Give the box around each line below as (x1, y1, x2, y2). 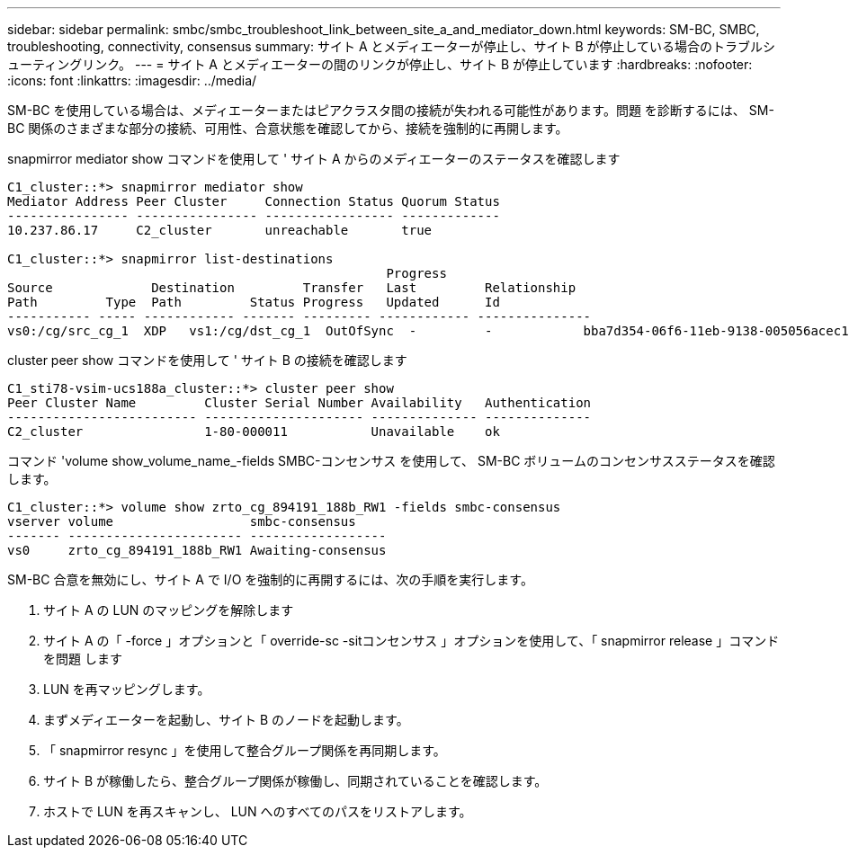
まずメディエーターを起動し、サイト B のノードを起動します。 (43, 712, 409, 727)
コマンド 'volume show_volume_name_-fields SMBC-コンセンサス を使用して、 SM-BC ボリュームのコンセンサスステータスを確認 (7, 453, 775, 468)
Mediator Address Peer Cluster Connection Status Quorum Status (7, 194, 500, 209)
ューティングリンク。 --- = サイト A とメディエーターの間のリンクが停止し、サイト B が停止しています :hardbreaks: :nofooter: (7, 57, 753, 72)
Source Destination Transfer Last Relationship (7, 281, 576, 295)
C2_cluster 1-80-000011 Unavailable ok (7, 424, 500, 439)
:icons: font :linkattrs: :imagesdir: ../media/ (7, 73, 257, 88)
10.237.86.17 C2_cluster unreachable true (7, 223, 433, 237)
